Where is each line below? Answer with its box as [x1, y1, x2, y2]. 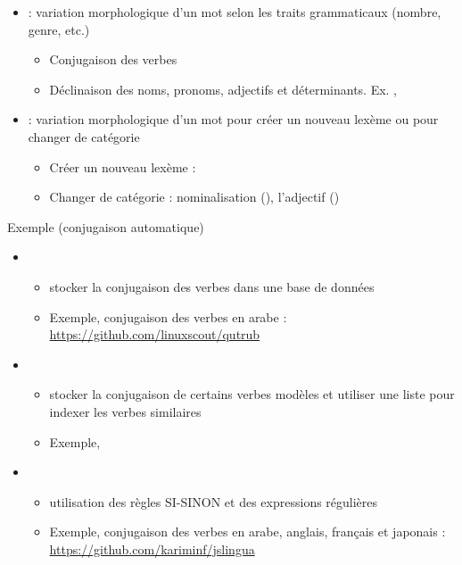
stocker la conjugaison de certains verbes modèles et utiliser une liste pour [49, 385, 455, 403]
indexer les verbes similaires [49, 402, 202, 420]
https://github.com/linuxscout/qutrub [49, 325, 260, 344]
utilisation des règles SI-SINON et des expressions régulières [49, 492, 378, 511]
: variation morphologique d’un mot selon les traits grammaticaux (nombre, [28, 3, 441, 21]
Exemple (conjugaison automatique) [7, 217, 204, 236]
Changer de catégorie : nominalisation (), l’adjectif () [49, 187, 340, 206]
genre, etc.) [28, 20, 90, 38]
